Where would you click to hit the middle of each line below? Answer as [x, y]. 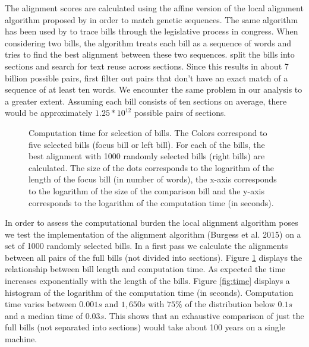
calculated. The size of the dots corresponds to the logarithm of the [152, 167]
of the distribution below [230, 304]
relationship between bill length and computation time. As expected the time [145, 269]
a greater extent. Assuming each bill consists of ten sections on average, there [146, 101]
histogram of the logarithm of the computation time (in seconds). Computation [149, 292]
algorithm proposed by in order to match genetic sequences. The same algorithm [152, 19]
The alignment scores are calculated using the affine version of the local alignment [154, 8]
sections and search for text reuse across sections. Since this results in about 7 [147, 66]
